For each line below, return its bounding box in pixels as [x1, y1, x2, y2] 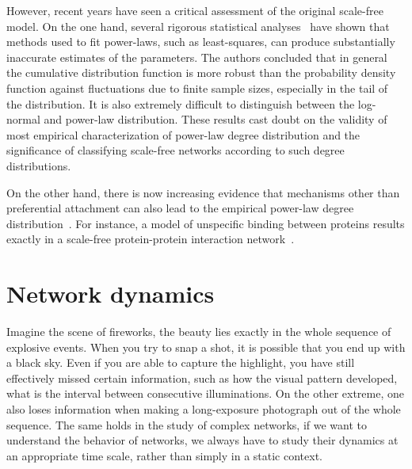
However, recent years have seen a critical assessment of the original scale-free [6, 2, 383, 18]
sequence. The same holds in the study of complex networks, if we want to [6, 416, 367, 433]
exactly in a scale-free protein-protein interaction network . [6, 231, 295, 247]
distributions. [6, 157, 71, 173]
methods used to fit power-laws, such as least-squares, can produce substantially [6, 33, 395, 50]
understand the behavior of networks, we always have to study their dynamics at [6, 432, 399, 448]
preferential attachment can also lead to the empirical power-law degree [6, 200, 354, 216]
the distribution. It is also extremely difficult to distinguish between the [6, 95, 355, 112]
